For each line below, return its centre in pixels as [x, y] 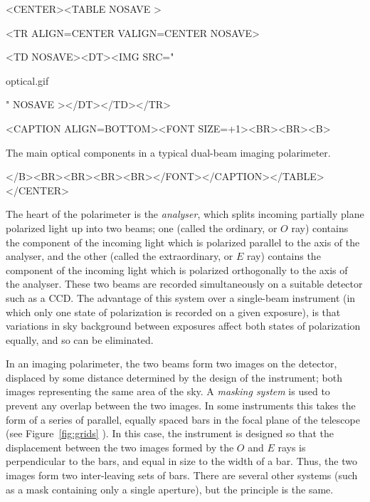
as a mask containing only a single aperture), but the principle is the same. [170, 489]
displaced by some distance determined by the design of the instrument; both [174, 377]
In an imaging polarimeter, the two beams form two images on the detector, [171, 364]
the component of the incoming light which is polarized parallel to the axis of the [183, 242]
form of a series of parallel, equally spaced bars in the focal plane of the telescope [183, 419]
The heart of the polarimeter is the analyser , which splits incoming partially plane [185, 214]
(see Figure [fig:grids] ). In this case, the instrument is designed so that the [170, 433]
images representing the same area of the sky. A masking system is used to [168, 391]
